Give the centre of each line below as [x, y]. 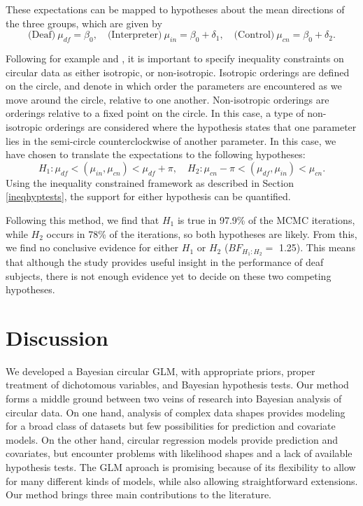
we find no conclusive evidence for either [92, 247]
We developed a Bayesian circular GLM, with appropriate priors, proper [161, 371]
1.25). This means [317, 247]
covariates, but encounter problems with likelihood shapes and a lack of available [179, 453]
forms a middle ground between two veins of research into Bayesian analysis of [174, 399]
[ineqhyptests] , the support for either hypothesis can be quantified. [148, 196]
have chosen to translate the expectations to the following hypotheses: [156, 154]
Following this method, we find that [83, 219]
